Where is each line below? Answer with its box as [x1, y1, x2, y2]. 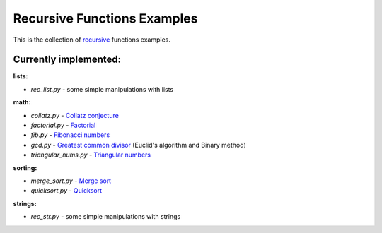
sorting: [13, 163, 37, 172]
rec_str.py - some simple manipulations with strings [30, 213, 181, 221]
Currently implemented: [13, 54, 122, 66]
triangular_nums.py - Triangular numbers [30, 150, 151, 159]
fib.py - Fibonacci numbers [30, 131, 110, 139]
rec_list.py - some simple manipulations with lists [30, 85, 174, 93]
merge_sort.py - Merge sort [30, 177, 112, 185]
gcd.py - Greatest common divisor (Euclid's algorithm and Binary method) [30, 141, 247, 149]
